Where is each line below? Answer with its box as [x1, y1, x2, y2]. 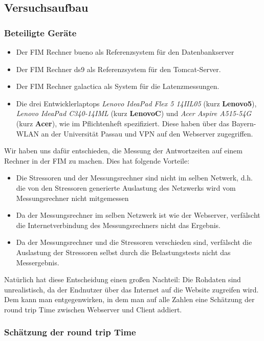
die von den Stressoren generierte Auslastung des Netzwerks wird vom [16, 182, 236, 193]
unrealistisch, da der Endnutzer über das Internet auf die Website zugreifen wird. [4, 284, 259, 294]
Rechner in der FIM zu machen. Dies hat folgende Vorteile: [4, 155, 190, 166]
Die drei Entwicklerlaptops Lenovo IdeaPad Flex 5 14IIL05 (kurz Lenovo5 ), [16, 98, 257, 108]
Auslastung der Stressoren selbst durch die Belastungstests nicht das [16, 246, 231, 257]
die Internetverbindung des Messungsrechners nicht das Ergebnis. [16, 219, 221, 230]
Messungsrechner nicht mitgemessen [16, 192, 129, 203]
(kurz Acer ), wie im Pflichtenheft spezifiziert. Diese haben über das [16, 118, 230, 128]
